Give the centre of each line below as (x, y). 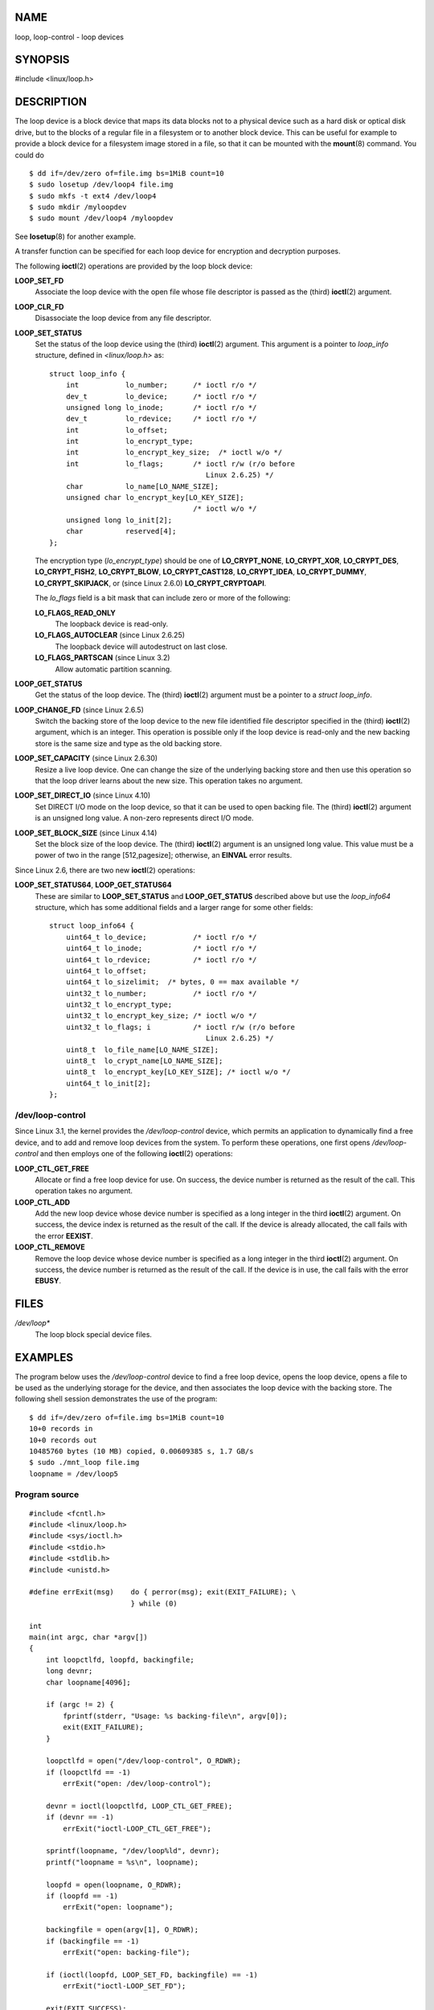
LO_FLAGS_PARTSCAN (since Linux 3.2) (102, 658)
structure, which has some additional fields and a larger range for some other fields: (174, 907)
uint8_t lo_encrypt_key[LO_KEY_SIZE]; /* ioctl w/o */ (178, 1072)
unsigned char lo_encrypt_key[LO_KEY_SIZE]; (155, 498)
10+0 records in (61, 1429)
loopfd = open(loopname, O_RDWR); (114, 1885)
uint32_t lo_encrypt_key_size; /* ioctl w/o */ (161, 1016)
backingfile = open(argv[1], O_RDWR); (122, 1930)
